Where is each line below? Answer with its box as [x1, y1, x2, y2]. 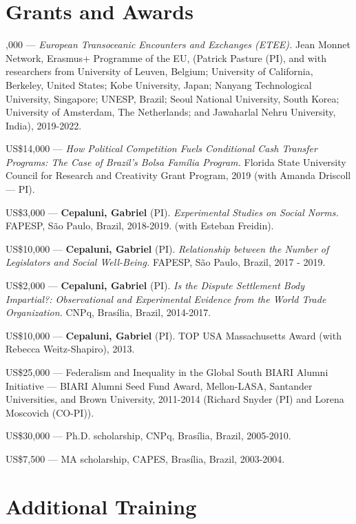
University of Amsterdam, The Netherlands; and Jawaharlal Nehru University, [6, 105, 336, 119]
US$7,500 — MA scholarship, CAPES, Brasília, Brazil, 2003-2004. [6, 451, 285, 465]
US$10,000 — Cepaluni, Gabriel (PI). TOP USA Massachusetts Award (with [6, 328, 342, 342]
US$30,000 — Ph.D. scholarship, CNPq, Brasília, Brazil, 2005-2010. [6, 428, 291, 443]
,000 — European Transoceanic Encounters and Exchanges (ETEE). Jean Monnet [6, 37, 350, 52]
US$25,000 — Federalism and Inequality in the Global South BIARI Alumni [6, 365, 328, 379]
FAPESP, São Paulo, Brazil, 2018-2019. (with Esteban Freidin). [6, 218, 274, 233]
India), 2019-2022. [6, 118, 82, 132]
